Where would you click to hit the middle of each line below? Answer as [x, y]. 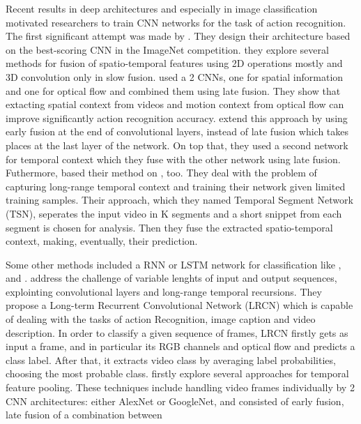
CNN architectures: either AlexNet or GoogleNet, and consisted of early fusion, [175, 401]
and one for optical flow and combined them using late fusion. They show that [173, 90]
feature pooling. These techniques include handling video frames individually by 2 [180, 387]
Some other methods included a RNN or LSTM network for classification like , [174, 264]
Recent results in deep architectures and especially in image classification [162, 8]
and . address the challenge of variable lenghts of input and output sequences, [171, 278]
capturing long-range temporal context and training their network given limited [176, 186]
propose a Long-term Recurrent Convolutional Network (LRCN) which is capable [179, 305]
